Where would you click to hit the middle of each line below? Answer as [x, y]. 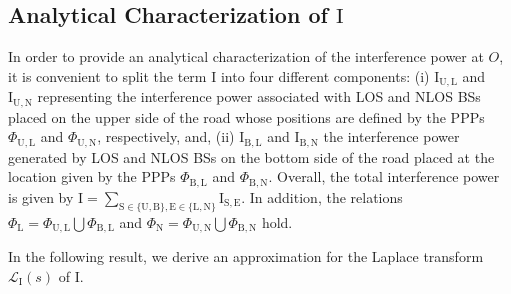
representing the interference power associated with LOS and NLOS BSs [259, 96]
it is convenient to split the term [107, 75]
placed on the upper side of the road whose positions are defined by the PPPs [246, 116]
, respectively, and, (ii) [166, 136]
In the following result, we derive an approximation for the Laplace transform [246, 256]
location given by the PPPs [92, 176]
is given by [41, 196]
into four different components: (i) [325, 75]
